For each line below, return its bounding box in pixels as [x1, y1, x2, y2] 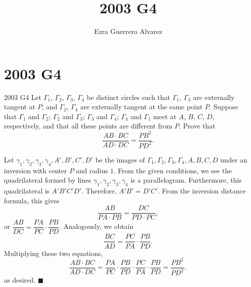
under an [220, 154, 248, 164]
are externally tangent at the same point [80, 101, 203, 112]
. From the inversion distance [157, 186, 246, 196]
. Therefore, [81, 186, 117, 196]
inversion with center [4, 165, 67, 175]
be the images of [95, 154, 145, 164]
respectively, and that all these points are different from [4, 121, 173, 131]
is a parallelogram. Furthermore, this [130, 175, 242, 185]
